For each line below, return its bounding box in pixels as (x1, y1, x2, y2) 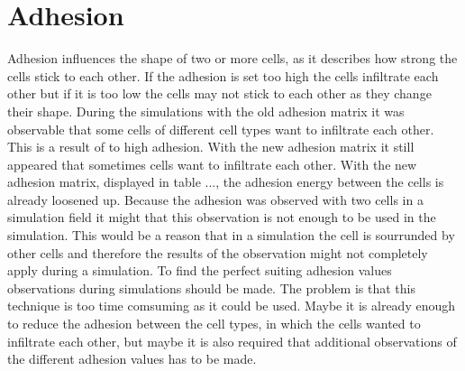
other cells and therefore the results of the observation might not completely (7, 243, 428, 262)
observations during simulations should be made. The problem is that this (7, 278, 415, 297)
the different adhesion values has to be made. (7, 349, 257, 368)
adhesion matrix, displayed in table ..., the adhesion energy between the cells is (7, 172, 444, 191)
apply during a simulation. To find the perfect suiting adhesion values (7, 261, 392, 280)
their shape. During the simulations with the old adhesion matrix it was (7, 101, 405, 120)
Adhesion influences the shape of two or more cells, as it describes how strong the (7, 49, 458, 68)
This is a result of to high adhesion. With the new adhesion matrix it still (7, 137, 415, 156)
